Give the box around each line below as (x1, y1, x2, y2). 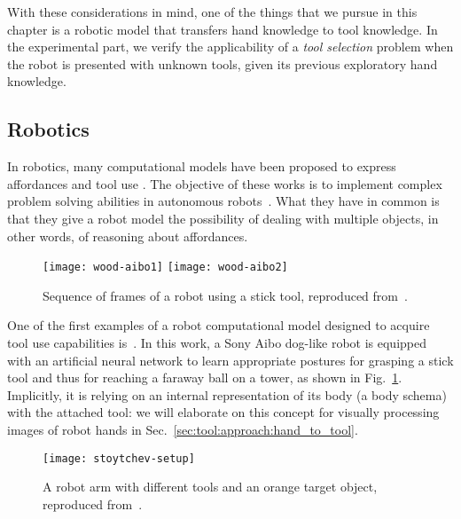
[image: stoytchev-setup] (43, 452, 195, 465)
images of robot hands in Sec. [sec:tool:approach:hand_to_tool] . (7, 420, 358, 438)
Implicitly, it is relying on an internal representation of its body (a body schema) (7, 385, 447, 404)
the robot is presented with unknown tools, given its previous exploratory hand (7, 54, 438, 73)
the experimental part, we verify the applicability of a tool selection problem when (7, 37, 454, 56)
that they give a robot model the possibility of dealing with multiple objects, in (7, 208, 439, 227)
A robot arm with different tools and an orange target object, (43, 477, 378, 496)
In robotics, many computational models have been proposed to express (7, 157, 396, 176)
